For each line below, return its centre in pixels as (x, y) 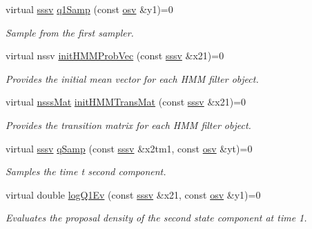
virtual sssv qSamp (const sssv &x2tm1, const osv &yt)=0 (129, 148)
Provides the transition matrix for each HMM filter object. (128, 125)
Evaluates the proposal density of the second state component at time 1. (156, 218)
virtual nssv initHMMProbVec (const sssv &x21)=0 (115, 56)
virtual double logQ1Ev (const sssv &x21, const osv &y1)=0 (133, 194)
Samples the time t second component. (86, 171)
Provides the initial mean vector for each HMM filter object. (132, 78)
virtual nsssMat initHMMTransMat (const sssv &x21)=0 (126, 102)
